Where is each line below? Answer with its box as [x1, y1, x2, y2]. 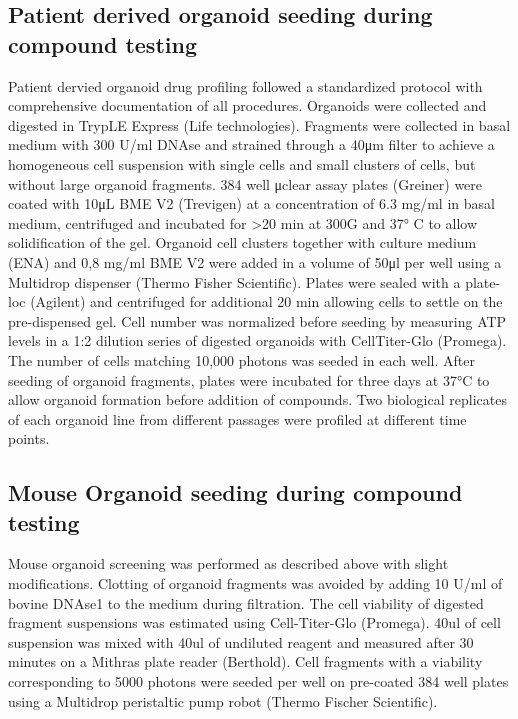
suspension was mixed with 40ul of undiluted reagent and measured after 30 [8, 631, 474, 652]
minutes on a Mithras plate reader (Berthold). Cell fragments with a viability [8, 651, 483, 672]
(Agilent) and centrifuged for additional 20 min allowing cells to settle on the [30, 291, 503, 312]
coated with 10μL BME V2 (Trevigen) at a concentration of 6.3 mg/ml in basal [8, 193, 495, 214]
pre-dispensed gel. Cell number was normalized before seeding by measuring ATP [8, 310, 507, 331]
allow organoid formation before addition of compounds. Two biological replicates [8, 389, 507, 410]
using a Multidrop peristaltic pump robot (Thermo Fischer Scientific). [8, 690, 438, 711]
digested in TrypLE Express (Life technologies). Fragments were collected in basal [8, 114, 511, 135]
